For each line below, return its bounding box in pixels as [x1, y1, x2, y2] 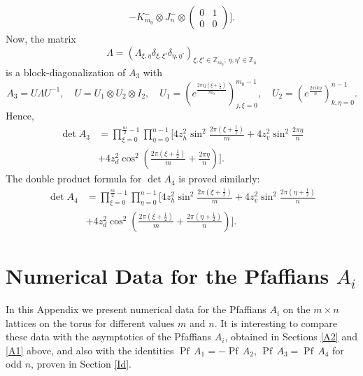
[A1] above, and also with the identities [6, 342, 174, 357]
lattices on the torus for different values [6, 315, 175, 330]
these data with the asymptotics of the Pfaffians [6, 329, 212, 344]
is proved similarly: [178, 171, 260, 186]
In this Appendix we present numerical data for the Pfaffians [6, 302, 266, 317]
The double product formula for [6, 171, 142, 186]
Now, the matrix [6, 31, 76, 46]
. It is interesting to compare [214, 315, 337, 330]
